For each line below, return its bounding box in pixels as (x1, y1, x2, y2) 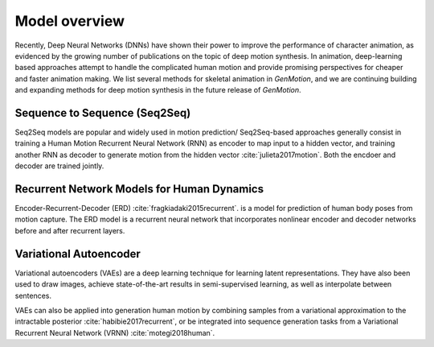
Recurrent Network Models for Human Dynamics (14, 182, 264, 196)
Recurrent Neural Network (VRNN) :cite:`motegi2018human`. (14, 328, 215, 337)
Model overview (14, 12, 125, 30)
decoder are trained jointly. (14, 161, 104, 171)
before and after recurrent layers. (14, 225, 125, 235)
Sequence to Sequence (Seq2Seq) (14, 105, 191, 120)
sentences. (14, 291, 52, 300)
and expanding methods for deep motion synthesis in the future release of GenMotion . (14, 85, 301, 95)
